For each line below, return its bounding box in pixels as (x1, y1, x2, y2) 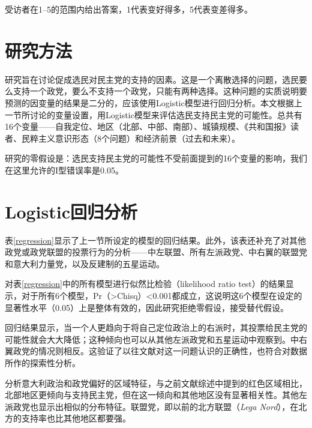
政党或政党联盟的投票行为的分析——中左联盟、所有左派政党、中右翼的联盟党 (5, 246, 307, 258)
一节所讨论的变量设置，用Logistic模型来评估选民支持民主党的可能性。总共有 (5, 108, 302, 121)
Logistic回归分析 (5, 199, 137, 223)
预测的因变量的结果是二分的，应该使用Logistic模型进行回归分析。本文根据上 (5, 96, 302, 109)
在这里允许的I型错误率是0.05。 (5, 163, 124, 176)
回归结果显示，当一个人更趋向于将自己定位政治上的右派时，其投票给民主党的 (5, 321, 307, 334)
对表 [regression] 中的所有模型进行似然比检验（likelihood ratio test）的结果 (5, 277, 286, 290)
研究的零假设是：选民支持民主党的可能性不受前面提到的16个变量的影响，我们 (5, 152, 307, 164)
